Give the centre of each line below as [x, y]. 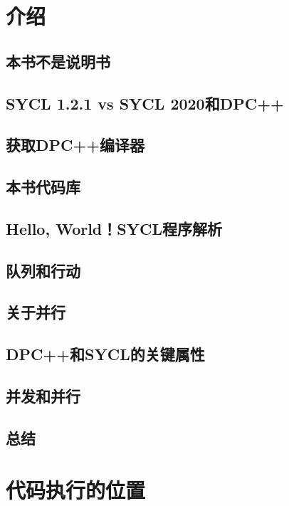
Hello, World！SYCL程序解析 [114, 228]
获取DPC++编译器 [75, 145]
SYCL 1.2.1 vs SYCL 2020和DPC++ [145, 103]
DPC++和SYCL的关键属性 [105, 354]
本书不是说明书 [58, 61]
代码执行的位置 [76, 490]
